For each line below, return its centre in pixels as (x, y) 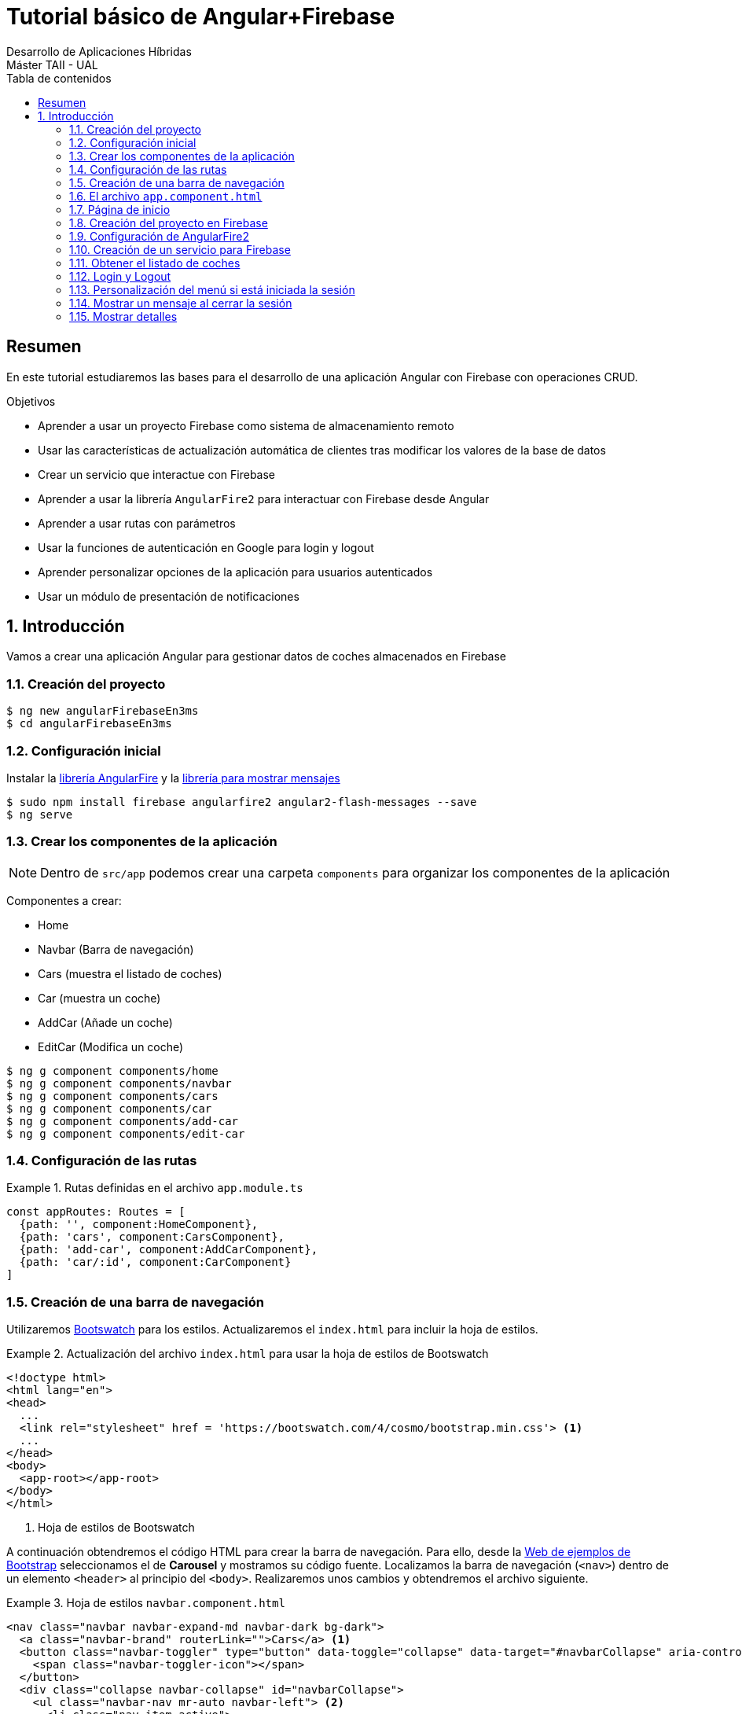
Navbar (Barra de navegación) (116, 949)
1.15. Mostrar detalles (123, 316)
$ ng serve (40, 814)
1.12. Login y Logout (120, 276)
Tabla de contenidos (59, 78)
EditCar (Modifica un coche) (111, 1046)
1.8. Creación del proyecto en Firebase (169, 223)
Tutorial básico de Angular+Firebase (201, 17)
